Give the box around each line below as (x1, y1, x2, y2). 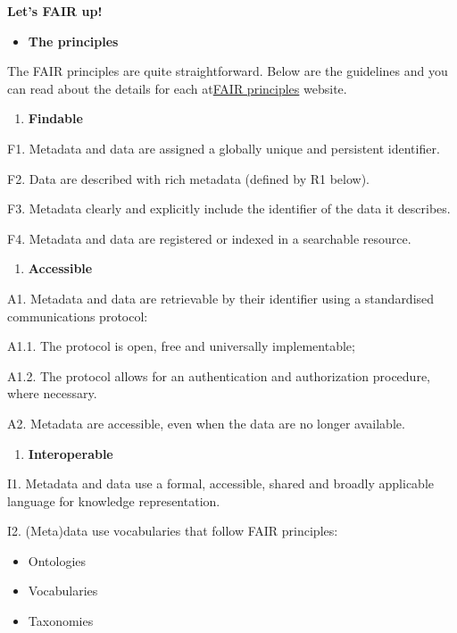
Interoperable (28, 444, 113, 462)
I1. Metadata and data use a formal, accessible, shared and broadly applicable (7, 474, 435, 493)
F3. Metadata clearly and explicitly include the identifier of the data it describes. (7, 199, 451, 218)
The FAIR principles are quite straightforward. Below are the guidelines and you (7, 62, 448, 80)
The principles (28, 31, 119, 50)
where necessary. (7, 384, 97, 403)
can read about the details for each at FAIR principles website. (7, 79, 347, 97)
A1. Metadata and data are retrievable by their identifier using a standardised (7, 288, 435, 307)
